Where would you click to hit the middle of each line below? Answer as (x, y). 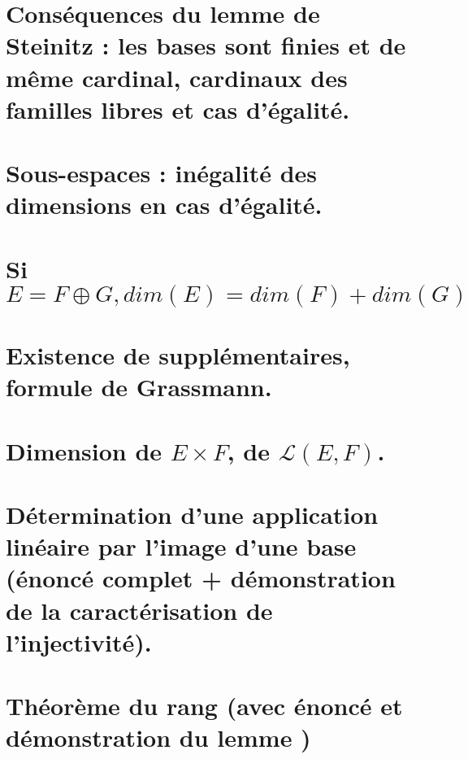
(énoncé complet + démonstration (201, 578)
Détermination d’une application (192, 514)
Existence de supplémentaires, (178, 355)
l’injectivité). (79, 641)
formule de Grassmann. (139, 387)
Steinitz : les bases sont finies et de (206, 45)
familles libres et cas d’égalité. (178, 109)
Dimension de (84, 450)
